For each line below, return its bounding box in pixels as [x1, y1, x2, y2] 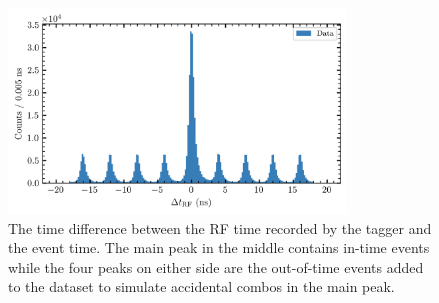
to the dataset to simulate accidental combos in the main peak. [8, 276, 395, 297]
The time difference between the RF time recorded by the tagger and [8, 217, 432, 238]
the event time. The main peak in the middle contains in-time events [8, 237, 430, 258]
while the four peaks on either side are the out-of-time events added [8, 256, 424, 277]
